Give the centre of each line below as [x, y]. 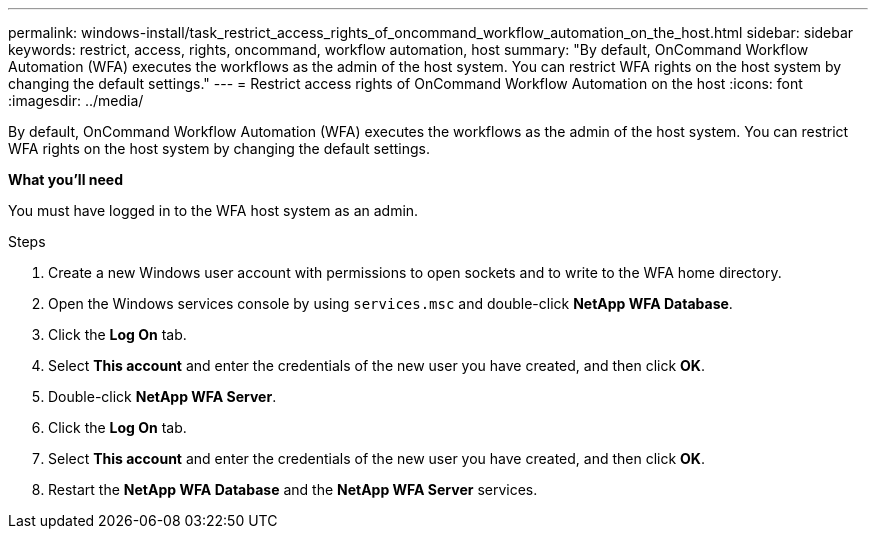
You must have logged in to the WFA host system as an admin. [213, 210]
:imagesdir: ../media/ [76, 100]
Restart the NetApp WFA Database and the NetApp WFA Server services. [293, 489]
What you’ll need [65, 179]
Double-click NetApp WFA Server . [162, 396]
